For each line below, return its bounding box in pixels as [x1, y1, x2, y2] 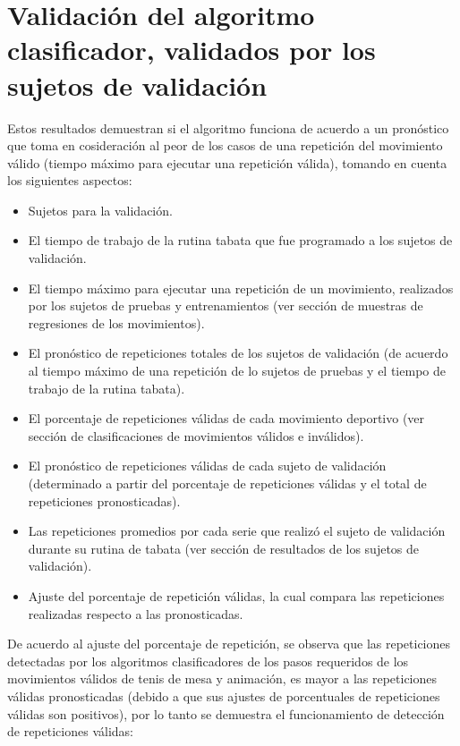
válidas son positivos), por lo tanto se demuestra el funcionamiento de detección [7, 704, 445, 723]
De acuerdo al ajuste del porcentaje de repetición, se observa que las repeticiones [7, 634, 451, 653]
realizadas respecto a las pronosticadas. [28, 604, 243, 623]
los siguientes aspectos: [7, 171, 132, 190]
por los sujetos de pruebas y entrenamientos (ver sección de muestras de [28, 296, 423, 315]
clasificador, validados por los [7, 31, 376, 68]
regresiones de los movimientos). [28, 313, 205, 332]
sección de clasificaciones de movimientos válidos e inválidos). [28, 426, 364, 445]
